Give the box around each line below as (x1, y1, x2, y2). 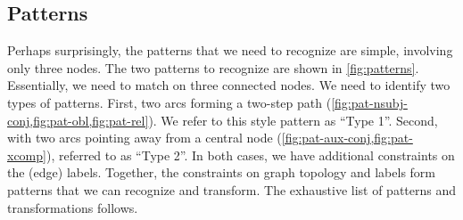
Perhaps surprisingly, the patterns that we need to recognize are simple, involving (7, 41, 453, 60)
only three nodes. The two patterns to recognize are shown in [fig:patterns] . (7, 58, 419, 77)
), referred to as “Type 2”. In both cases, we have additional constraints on (45, 145, 455, 164)
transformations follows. (7, 198, 138, 216)
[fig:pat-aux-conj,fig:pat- (281, 128, 413, 147)
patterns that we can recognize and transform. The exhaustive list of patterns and (7, 180, 457, 199)
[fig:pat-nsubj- (331, 93, 408, 111)
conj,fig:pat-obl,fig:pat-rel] (7, 110, 149, 129)
